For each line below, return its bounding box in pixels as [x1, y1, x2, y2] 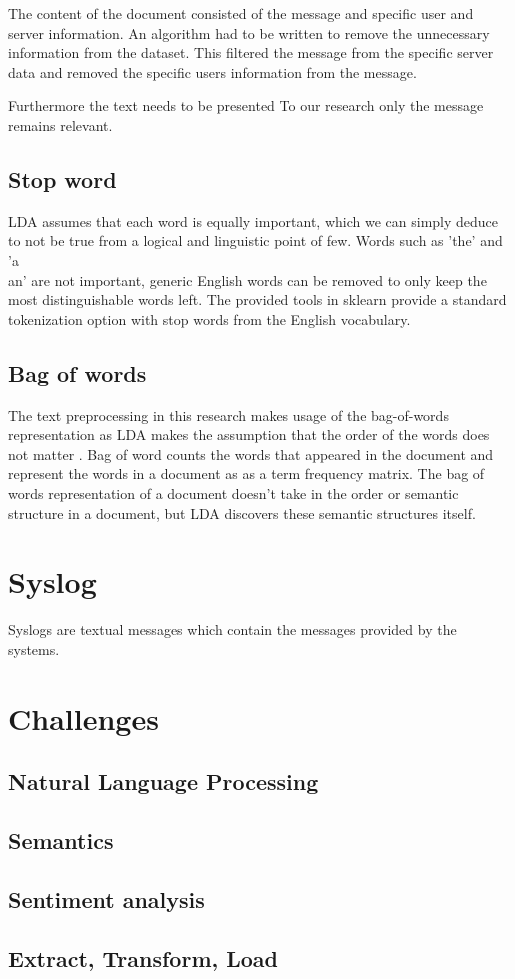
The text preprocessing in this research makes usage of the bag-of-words [8, 404, 449, 425]
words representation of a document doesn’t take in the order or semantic [8, 482, 459, 503]
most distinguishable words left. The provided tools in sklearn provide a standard [8, 289, 507, 310]
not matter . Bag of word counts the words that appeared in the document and [8, 443, 494, 464]
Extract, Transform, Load [8, 942, 279, 973]
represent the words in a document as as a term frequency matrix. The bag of [8, 463, 485, 484]
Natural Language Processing [8, 766, 319, 797]
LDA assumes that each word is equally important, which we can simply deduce [8, 210, 499, 231]
